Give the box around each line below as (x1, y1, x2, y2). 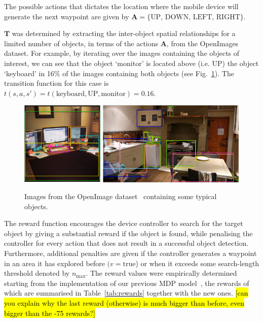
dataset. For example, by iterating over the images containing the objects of (4, 48, 240, 58)
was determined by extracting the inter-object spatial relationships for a (12, 28, 236, 39)
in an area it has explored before (4, 257, 105, 268)
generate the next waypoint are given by (4, 11, 129, 21)
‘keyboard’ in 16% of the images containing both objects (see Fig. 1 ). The (4, 68, 234, 78)
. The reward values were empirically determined (86, 268, 237, 278)
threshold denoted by (4, 268, 70, 278)
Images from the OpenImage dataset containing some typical (24, 191, 217, 202)
